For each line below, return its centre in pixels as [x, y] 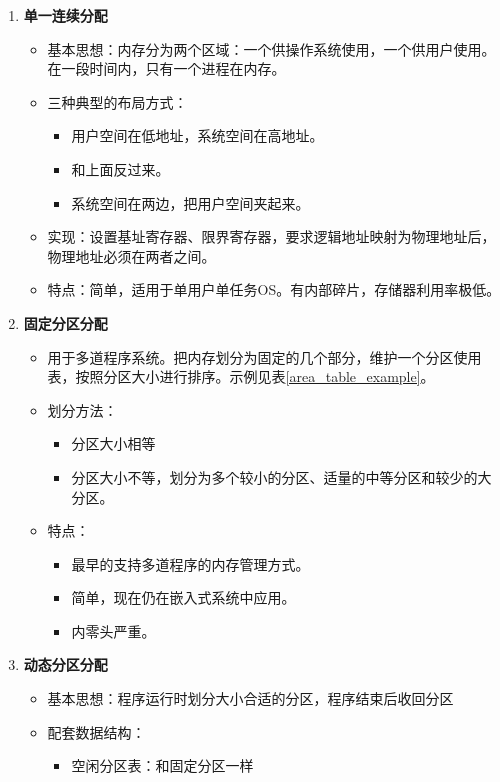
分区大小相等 [113, 443]
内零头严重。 [113, 630]
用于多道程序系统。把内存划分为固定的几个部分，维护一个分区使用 [264, 356]
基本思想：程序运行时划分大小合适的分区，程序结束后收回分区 [250, 698]
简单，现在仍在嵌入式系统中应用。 [183, 597]
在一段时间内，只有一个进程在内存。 [166, 68]
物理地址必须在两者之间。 [131, 255]
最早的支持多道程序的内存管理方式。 [190, 563]
